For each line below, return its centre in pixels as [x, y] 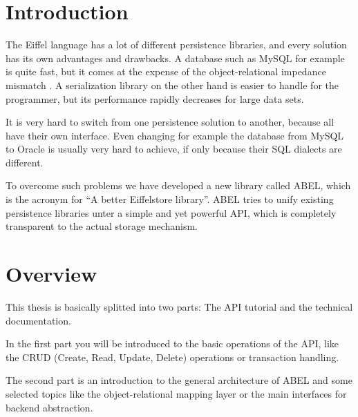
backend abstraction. [49, 407]
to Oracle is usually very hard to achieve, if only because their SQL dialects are [174, 149]
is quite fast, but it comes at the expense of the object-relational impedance [166, 71]
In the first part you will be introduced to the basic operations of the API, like [172, 343]
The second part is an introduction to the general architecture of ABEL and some [179, 380]
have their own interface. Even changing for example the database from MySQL [175, 135]
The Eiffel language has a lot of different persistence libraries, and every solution [176, 45]
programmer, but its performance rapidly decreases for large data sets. [155, 98]
